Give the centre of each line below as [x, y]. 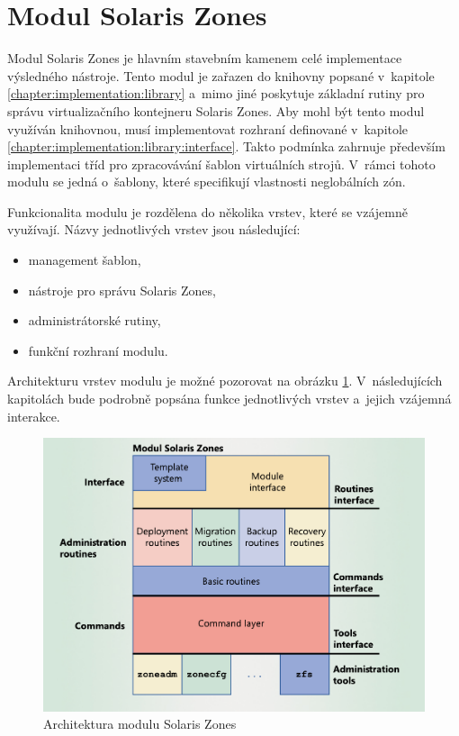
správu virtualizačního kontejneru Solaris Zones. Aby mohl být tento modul [216, 110]
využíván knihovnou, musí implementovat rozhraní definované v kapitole [208, 128]
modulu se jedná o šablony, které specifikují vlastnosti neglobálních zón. [207, 182]
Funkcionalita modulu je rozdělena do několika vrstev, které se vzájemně [207, 211]
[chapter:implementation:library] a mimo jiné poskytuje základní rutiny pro [216, 93]
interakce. [34, 416]
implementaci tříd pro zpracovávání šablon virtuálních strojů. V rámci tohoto [221, 164]
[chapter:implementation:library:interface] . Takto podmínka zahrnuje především [226, 146]
